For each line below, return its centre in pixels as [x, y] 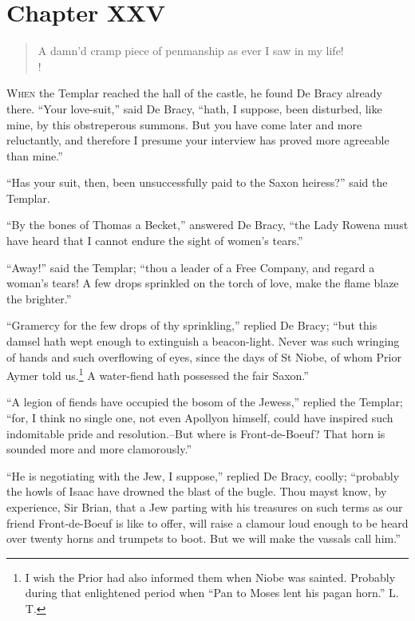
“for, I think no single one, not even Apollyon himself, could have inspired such [200, 418]
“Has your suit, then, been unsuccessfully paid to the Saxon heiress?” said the [197, 182]
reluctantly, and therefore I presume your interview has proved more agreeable [198, 140]
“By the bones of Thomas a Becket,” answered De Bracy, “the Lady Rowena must [207, 225]
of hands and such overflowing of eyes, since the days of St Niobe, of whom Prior [204, 356]
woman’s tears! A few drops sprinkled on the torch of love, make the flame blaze [203, 283]
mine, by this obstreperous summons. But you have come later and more [184, 124]
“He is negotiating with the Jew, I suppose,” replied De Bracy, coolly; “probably [203, 475]
